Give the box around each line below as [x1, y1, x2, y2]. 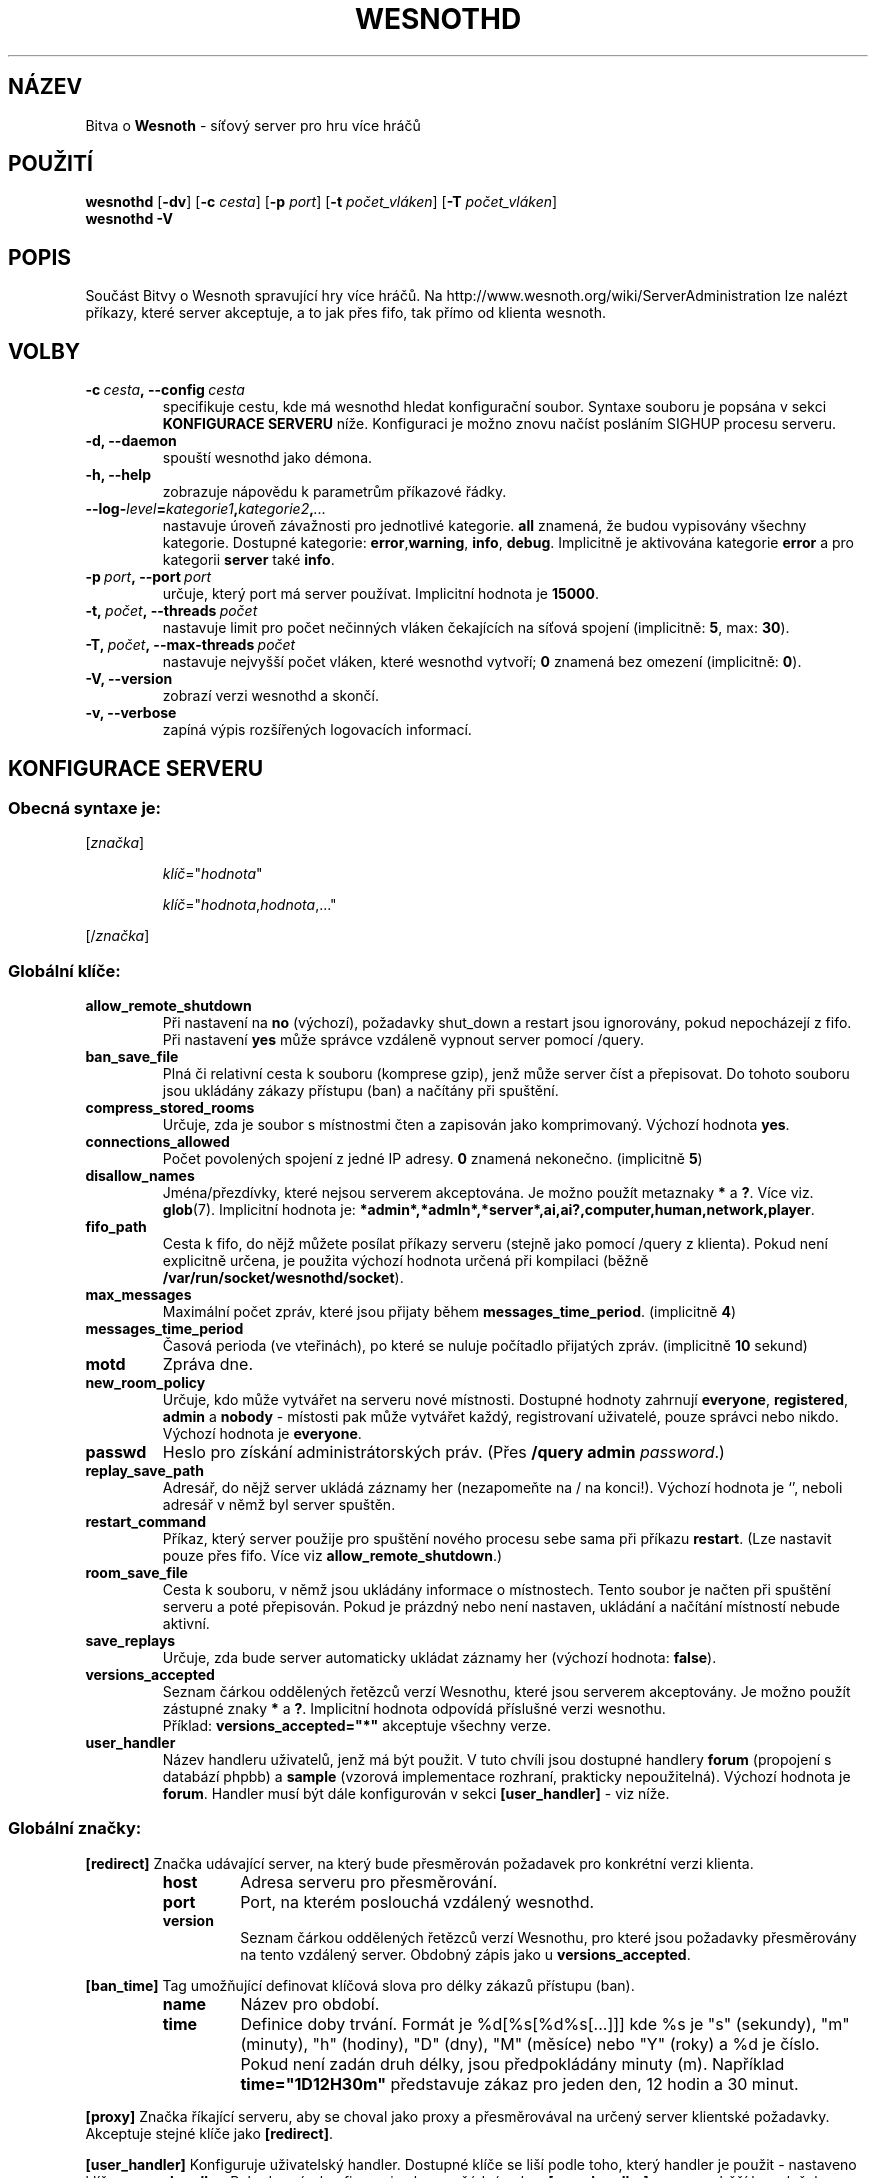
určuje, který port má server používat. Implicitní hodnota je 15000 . [162, 585, 600, 603]
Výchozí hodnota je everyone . [162, 1425, 362, 1443]
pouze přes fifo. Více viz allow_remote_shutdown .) [162, 1547, 503, 1565]
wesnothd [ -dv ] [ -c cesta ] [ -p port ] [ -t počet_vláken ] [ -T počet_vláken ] [85, 193, 558, 211]
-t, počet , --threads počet [85, 602, 258, 620]
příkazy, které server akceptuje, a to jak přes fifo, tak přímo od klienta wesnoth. [85, 304, 606, 322]
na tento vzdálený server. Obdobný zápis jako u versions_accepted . [240, 1945, 691, 1963]
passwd [85, 1442, 147, 1463]
